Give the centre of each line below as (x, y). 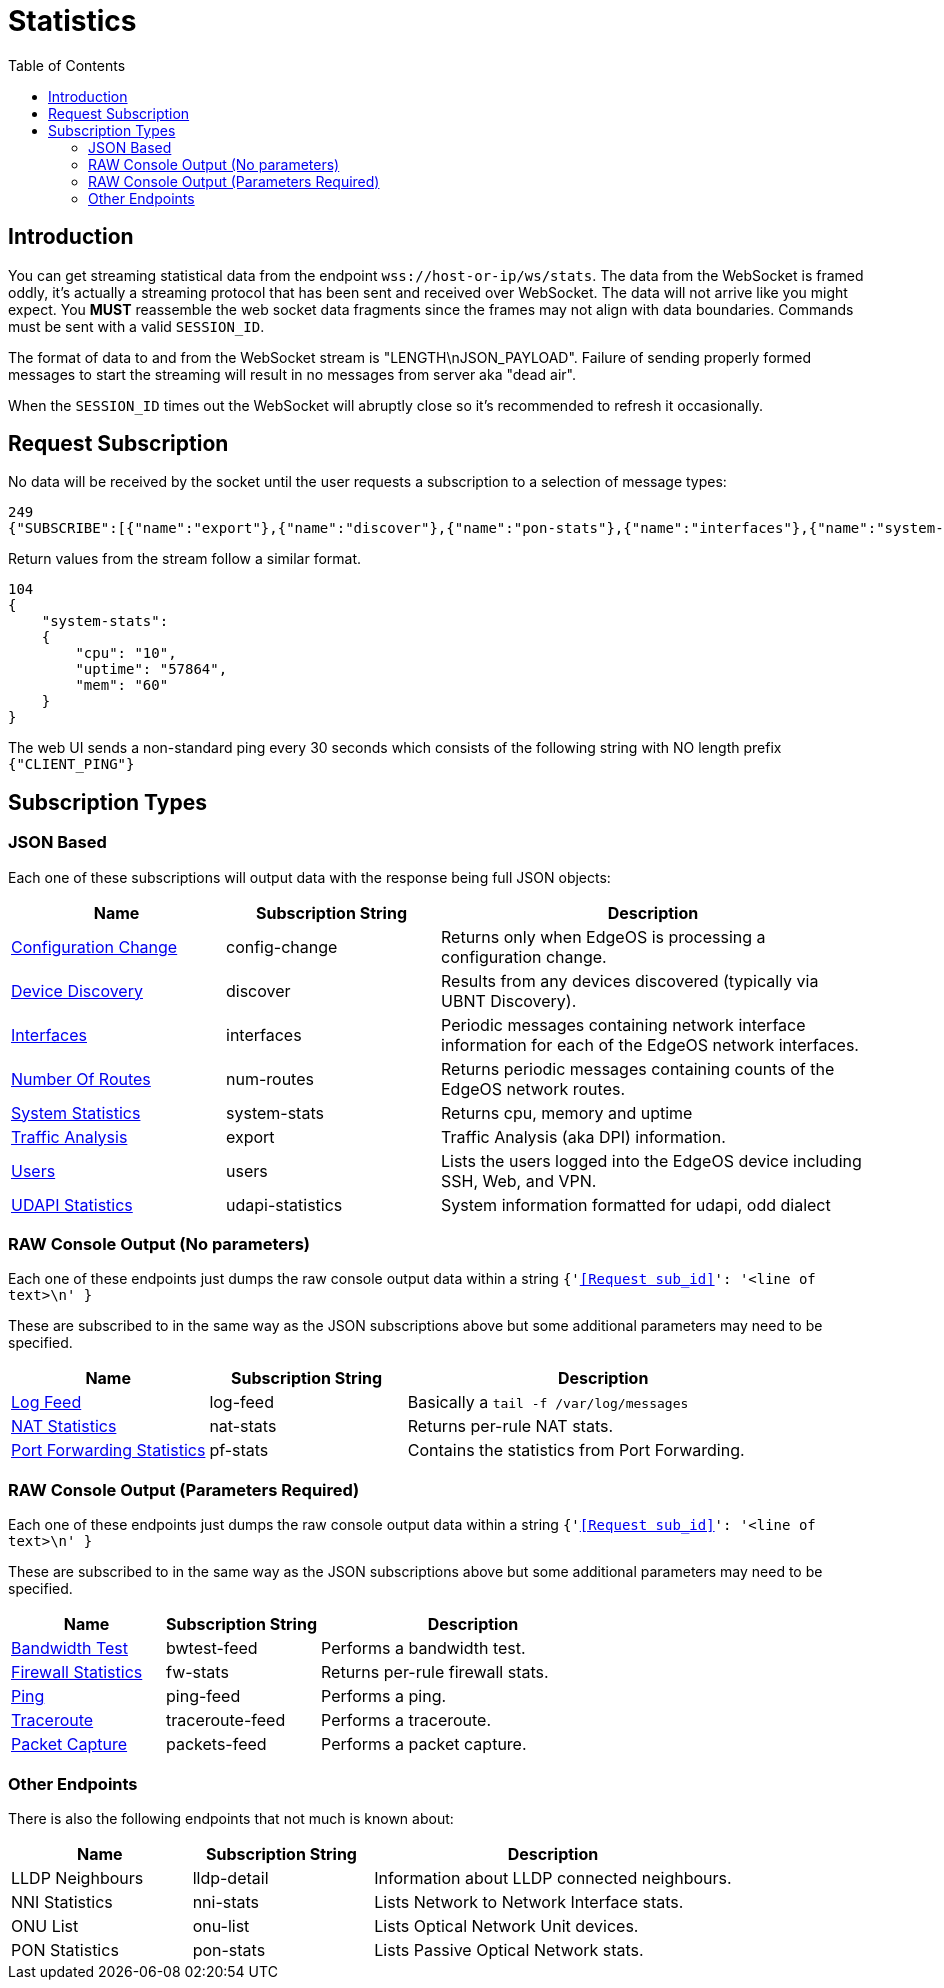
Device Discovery (77, 990)
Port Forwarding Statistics (108, 1450)
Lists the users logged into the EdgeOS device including (651, 1160)
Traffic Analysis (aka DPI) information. (583, 1136)
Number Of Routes (81, 1078)
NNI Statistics (62, 1901)
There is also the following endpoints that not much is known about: (231, 1818)
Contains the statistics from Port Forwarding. (576, 1450)
